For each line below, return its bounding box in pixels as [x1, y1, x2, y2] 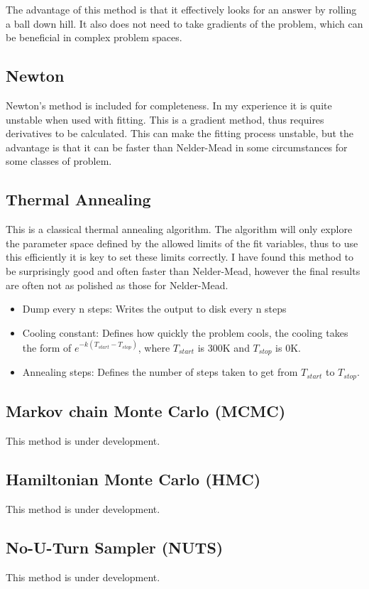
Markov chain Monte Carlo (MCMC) [6, 400, 286, 422]
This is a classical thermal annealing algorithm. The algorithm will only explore [6, 222, 353, 237]
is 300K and [197, 340, 250, 355]
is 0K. [275, 340, 301, 355]
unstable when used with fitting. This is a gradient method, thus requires [6, 112, 324, 126]
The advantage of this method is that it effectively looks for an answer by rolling [6, 2, 357, 16]
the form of [22, 340, 72, 355]
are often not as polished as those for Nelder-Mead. [6, 277, 228, 292]
